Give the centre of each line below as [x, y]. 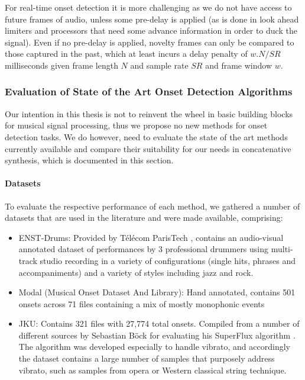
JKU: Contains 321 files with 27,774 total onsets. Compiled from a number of [159, 323]
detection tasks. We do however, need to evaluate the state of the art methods [146, 136]
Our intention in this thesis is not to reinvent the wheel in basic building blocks [149, 113]
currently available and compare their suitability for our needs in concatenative [148, 148]
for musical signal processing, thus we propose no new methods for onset [136, 125]
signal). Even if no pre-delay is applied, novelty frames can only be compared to [150, 42]
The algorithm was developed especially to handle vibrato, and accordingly [154, 347]
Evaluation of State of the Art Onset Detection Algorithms [149, 91]
